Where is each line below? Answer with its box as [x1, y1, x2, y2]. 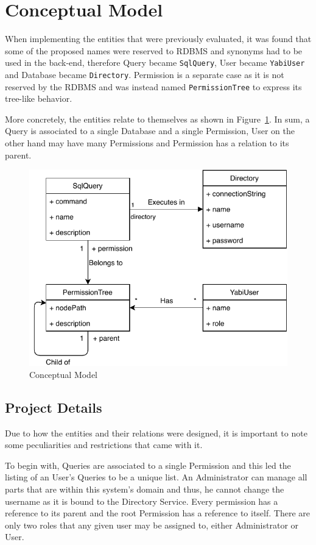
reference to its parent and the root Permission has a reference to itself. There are [5, 507, 310, 519]
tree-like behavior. [5, 92, 72, 105]
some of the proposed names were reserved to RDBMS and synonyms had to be [5, 44, 303, 57]
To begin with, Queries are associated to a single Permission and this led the [5, 458, 291, 471]
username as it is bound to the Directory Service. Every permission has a [5, 494, 278, 507]
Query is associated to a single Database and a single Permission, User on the [5, 124, 295, 137]
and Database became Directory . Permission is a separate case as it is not [5, 68, 284, 80]
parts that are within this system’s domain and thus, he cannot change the [5, 482, 284, 495]
